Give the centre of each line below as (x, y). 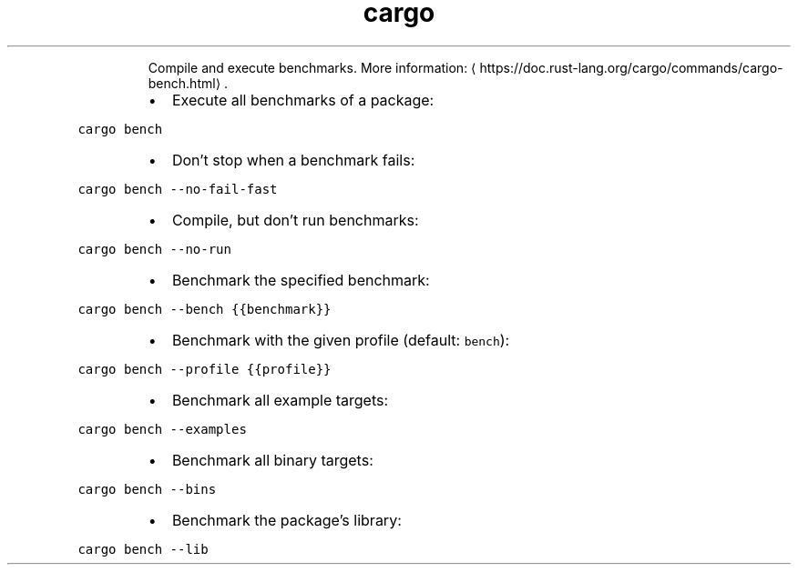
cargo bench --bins (147, 489)
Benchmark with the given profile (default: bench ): (341, 340)
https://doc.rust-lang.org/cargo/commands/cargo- (631, 67)
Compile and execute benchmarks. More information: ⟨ (312, 67)
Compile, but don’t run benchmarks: (295, 220)
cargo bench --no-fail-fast (178, 189)
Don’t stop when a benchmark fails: (293, 160)
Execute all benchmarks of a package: (303, 100)
